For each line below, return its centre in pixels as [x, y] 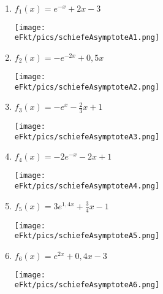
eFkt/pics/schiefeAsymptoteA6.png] [87, 285]
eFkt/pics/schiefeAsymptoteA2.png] [87, 87]
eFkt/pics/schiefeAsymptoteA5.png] [87, 236]
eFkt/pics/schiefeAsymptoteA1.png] [87, 38]
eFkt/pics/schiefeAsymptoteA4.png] [87, 186]
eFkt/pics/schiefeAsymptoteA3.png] [87, 137]
